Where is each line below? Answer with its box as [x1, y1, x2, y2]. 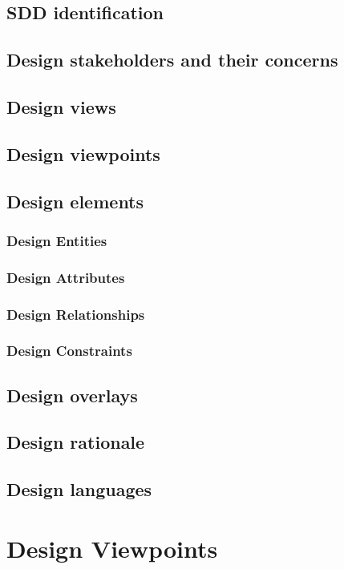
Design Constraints [6, 341, 132, 361]
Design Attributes [6, 267, 125, 287]
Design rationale [6, 430, 145, 454]
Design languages [6, 477, 152, 502]
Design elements [6, 188, 144, 213]
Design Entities [6, 230, 107, 250]
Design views [6, 94, 116, 119]
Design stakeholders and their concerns [6, 47, 338, 72]
